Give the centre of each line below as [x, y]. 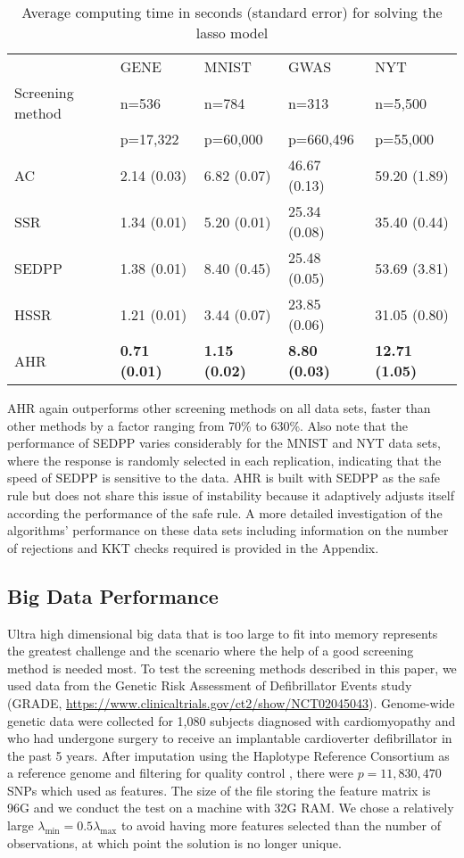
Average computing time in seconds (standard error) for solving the [232, 12]
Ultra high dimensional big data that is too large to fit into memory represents [223, 633]
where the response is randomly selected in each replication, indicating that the [224, 460]
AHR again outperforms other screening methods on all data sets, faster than [219, 408]
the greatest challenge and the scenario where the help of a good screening [211, 651]
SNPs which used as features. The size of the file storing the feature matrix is [219, 790]
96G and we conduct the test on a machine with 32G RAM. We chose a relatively [231, 808]
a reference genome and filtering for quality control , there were [180, 773]
